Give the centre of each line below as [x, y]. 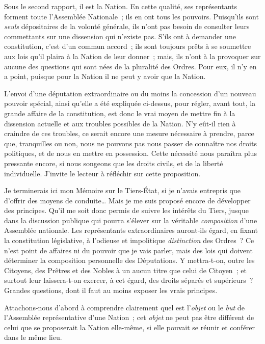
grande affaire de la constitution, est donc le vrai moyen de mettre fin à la [120, 113]
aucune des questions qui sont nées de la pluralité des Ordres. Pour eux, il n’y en [130, 66]
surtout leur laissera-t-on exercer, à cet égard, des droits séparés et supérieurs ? [129, 280]
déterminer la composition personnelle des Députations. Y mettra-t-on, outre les [129, 260]
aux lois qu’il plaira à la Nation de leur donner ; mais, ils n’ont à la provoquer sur [132, 56]
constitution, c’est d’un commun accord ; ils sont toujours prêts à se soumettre [128, 46]
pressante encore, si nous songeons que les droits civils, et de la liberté [114, 163]
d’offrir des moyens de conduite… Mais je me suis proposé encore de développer [127, 200]
